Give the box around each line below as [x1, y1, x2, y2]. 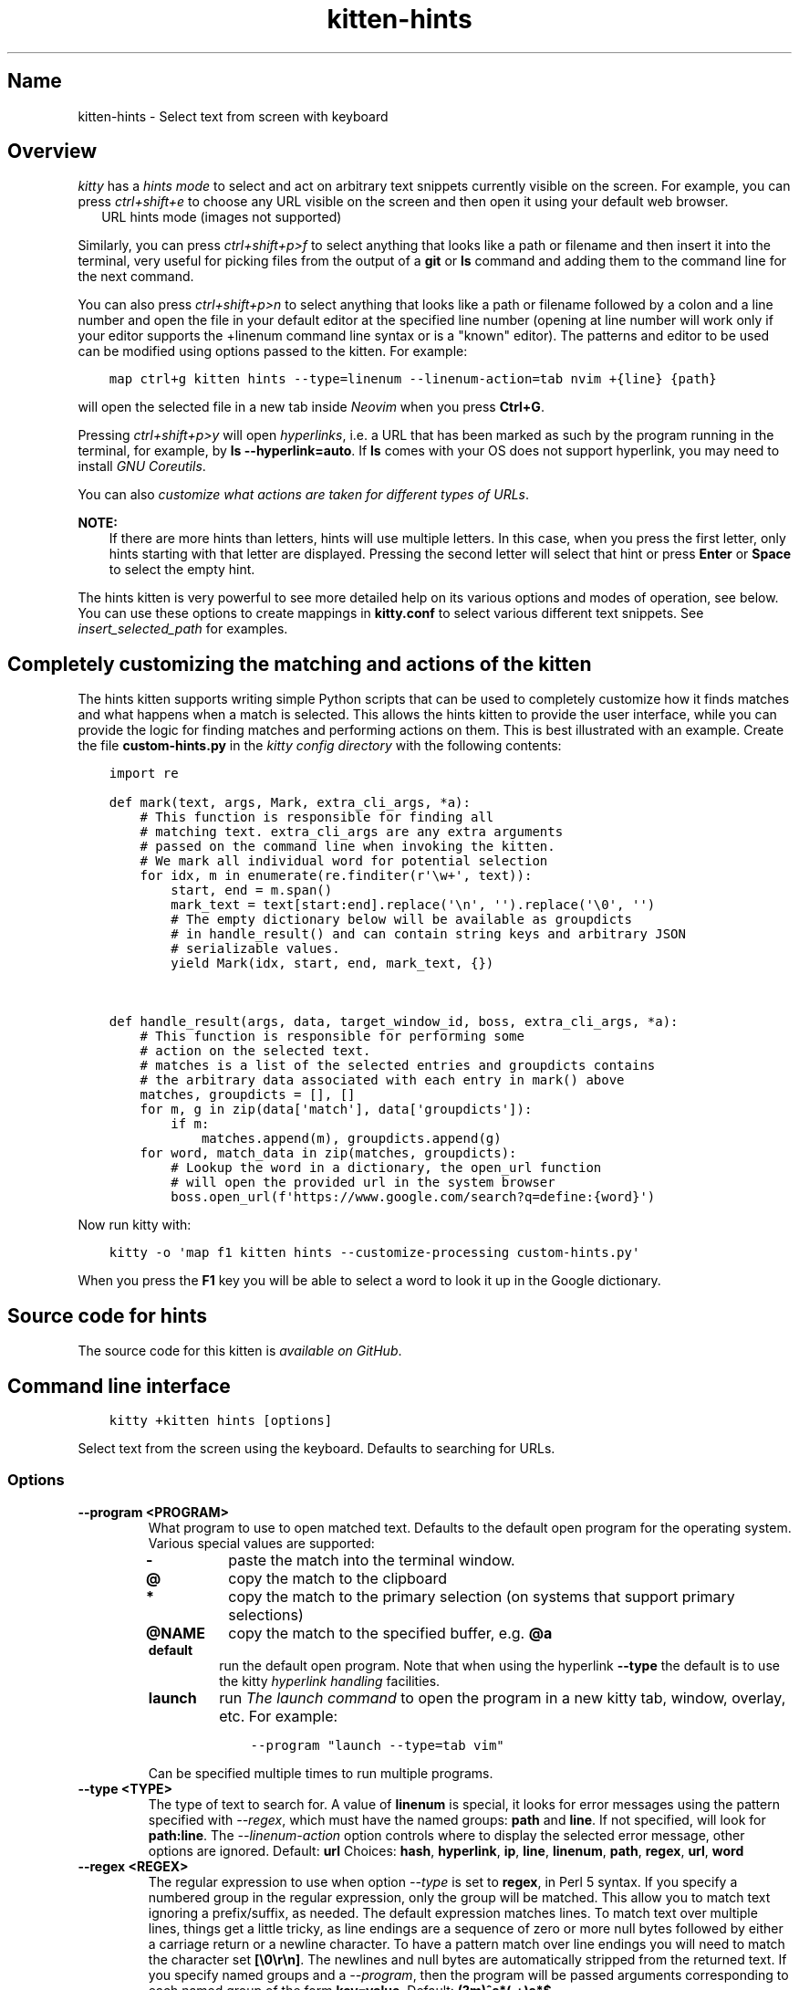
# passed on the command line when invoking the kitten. [140, 839, 555, 854]
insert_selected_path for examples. [78, 621, 288, 637]
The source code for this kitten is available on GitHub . [78, 1343, 402, 1359]
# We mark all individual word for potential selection [140, 854, 548, 869]
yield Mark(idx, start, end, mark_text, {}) [171, 956, 494, 971]
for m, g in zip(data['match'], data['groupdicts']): [140, 1102, 533, 1117]
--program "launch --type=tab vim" [250, 1737, 504, 1753]
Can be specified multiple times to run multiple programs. [148, 1765, 493, 1781]
